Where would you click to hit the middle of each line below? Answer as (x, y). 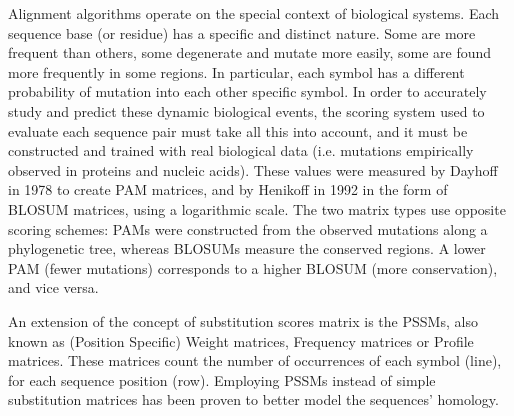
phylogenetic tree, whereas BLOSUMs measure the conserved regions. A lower (247, 248)
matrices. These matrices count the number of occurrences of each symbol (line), (255, 360)
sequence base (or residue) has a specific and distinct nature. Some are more (242, 32)
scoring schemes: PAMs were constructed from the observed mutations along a (248, 228)
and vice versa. (53, 287)
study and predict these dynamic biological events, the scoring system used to (246, 110)
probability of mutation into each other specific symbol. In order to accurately (247, 91)
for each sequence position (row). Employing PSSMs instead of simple (222, 379)
